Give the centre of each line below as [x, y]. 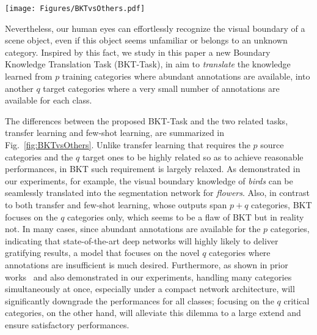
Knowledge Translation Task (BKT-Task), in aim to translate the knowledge [148, 64]
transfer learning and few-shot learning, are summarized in [115, 133]
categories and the [39, 156]
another [19, 88]
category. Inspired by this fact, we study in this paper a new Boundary [138, 52]
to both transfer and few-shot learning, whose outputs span [116, 204]
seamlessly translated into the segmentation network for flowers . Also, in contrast [157, 193]
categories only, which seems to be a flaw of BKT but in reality [186, 216]
